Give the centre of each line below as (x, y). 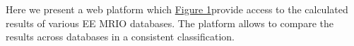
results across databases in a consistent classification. (120, 37)
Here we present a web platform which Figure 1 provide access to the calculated (177, 9)
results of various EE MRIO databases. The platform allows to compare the (170, 23)
